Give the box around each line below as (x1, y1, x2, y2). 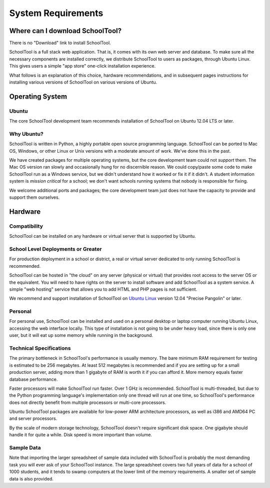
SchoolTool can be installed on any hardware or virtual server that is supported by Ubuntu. (9, 233, 196, 239)
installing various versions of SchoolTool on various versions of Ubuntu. (9, 79, 157, 85)
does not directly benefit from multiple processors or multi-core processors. (9, 399, 166, 405)
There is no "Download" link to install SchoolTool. (9, 40, 111, 46)
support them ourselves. (9, 194, 60, 200)
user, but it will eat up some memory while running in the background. (9, 332, 153, 338)
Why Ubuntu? (9, 130, 43, 137)
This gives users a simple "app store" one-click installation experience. (9, 63, 156, 69)
